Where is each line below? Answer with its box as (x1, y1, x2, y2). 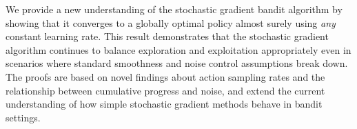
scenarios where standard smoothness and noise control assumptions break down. (6, 56, 348, 70)
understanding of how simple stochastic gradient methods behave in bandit (6, 97, 323, 111)
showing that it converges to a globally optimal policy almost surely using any (6, 15, 336, 30)
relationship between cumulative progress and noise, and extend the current (6, 83, 325, 97)
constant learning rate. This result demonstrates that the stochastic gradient (6, 29, 329, 43)
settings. (6, 110, 41, 124)
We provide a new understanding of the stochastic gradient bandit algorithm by (6, 2, 343, 16)
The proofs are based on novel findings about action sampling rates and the (6, 69, 325, 83)
